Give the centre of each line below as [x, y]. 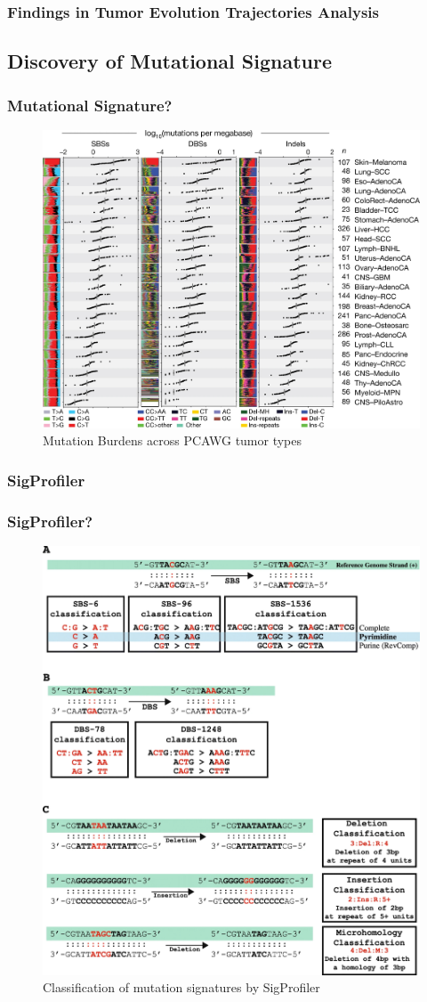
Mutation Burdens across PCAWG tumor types [173, 440]
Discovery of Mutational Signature [169, 61]
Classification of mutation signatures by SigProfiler [181, 987]
